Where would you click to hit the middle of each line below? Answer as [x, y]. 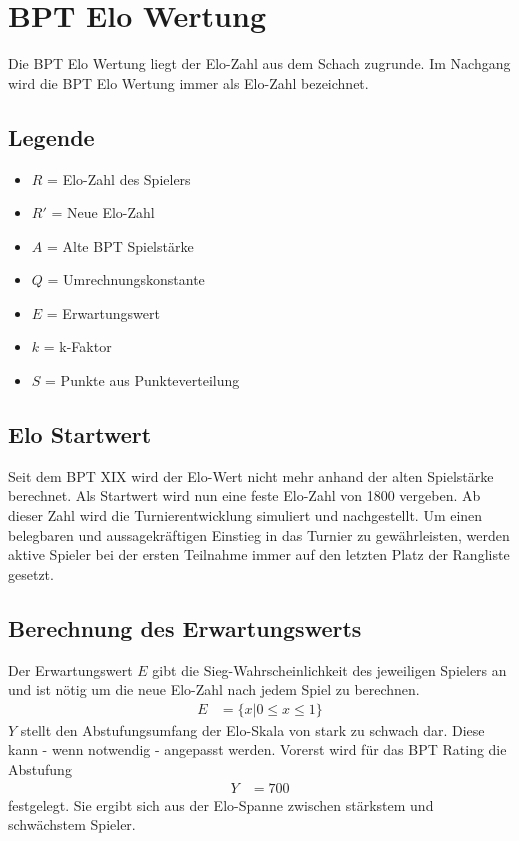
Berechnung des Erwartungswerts [185, 627]
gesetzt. [31, 573]
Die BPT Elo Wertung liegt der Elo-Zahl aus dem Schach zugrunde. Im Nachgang [259, 63]
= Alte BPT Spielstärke [120, 245]
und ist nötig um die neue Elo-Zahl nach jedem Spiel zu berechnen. [214, 689]
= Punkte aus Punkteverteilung [142, 380]
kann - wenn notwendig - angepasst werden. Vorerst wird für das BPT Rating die [257, 749]
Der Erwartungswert [70, 669]
